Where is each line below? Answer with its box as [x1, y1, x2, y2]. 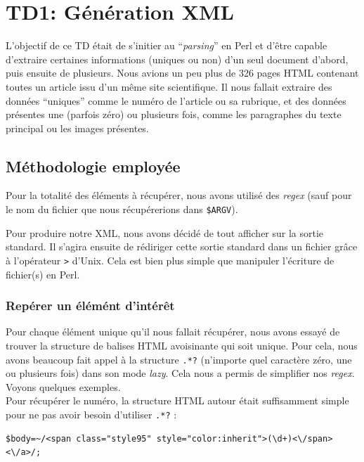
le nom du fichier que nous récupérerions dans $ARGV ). [6, 202, 238, 217]
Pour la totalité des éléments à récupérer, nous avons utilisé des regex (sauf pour [6, 188, 352, 203]
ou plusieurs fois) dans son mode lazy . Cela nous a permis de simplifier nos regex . [6, 366, 355, 380]
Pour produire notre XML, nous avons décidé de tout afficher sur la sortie [6, 225, 324, 240]
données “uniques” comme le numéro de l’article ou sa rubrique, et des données [6, 93, 346, 108]
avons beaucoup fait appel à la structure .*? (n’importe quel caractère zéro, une [6, 352, 352, 366]
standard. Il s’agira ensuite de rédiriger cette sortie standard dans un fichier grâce [6, 239, 358, 254]
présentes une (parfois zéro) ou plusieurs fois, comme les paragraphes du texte [6, 107, 342, 122]
